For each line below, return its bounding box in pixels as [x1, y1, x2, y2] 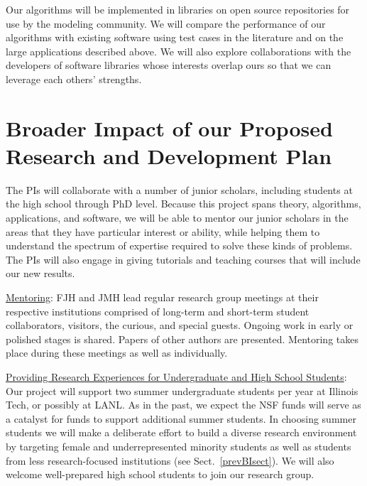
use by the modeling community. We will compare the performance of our [6, 16, 326, 31]
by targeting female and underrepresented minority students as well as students [6, 438, 351, 453]
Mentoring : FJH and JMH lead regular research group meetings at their [6, 290, 319, 305]
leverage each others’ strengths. [6, 71, 142, 86]
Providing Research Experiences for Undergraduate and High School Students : [6, 369, 347, 384]
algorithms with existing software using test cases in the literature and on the [6, 30, 344, 45]
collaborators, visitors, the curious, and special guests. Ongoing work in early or [6, 318, 354, 333]
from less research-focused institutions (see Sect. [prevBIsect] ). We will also [6, 453, 334, 468]
